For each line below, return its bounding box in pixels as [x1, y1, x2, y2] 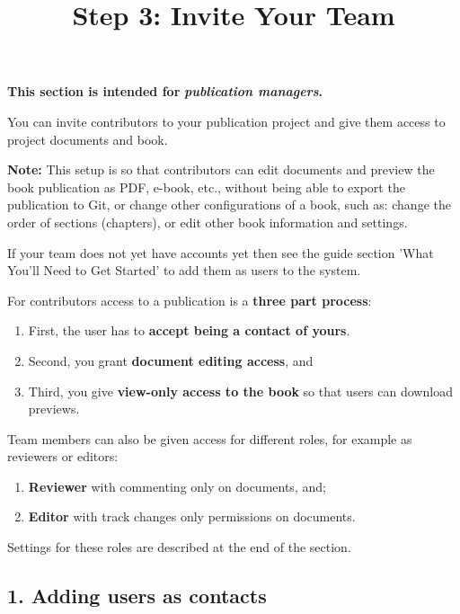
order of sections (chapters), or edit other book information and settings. [7, 212, 408, 231]
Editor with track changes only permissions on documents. [28, 507, 356, 526]
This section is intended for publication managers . [7, 82, 323, 101]
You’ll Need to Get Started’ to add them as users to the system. [7, 261, 361, 280]
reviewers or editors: [7, 447, 119, 466]
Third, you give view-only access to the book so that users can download [28, 381, 453, 400]
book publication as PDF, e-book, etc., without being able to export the [7, 177, 405, 196]
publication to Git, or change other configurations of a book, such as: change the [7, 195, 451, 214]
